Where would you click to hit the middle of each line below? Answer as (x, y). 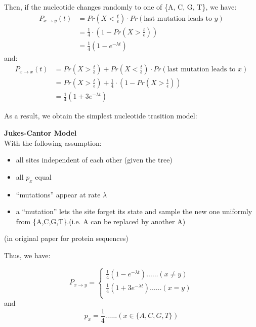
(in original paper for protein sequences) (66, 238)
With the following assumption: (53, 142)
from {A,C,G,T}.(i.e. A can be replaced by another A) (101, 221)
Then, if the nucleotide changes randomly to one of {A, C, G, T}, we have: (120, 7)
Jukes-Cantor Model (40, 132)
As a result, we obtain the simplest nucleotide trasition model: (101, 116)
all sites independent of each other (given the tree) (94, 160)
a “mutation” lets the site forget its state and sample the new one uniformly (134, 211)
